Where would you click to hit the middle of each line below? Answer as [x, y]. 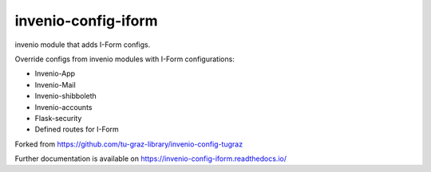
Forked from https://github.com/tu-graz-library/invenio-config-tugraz [129, 144]
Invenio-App [55, 74]
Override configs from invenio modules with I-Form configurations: [125, 59]
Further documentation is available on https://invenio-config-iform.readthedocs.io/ [151, 158]
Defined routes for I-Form [77, 129]
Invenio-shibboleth [66, 96]
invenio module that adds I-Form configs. [83, 45]
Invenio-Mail [55, 84]
